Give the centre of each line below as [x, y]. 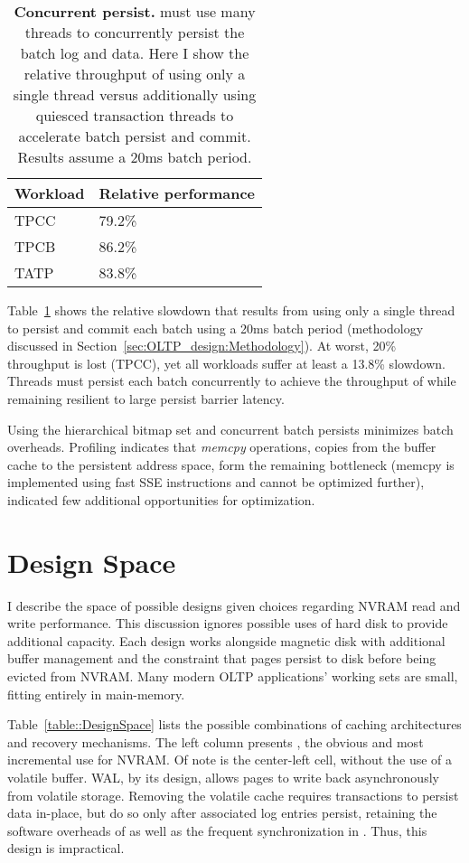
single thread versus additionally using [135, 94]
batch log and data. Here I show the [135, 53]
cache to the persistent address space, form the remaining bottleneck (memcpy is [231, 464]
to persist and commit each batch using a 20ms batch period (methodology [216, 328]
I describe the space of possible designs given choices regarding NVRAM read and [234, 605]
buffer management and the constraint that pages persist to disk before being [222, 658]
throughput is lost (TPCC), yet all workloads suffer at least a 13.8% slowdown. [226, 363]
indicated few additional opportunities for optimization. [161, 499]
